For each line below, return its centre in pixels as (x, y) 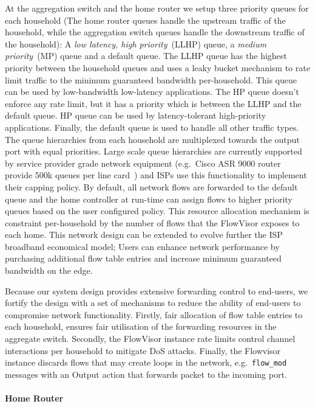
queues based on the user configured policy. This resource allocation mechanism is (157, 211)
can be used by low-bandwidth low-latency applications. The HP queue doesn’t (152, 92)
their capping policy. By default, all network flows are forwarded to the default (151, 186)
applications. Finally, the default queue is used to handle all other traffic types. (152, 127)
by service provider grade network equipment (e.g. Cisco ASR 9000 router (143, 163)
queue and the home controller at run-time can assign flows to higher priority (149, 199)
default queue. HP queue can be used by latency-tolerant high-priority (136, 115)
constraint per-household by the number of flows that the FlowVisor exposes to (152, 222)
